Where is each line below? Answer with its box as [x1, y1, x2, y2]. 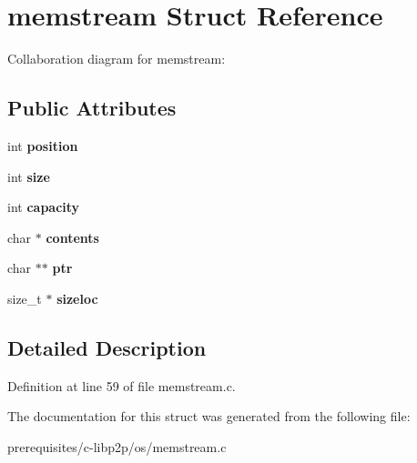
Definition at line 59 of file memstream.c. [7, 376, 236, 395]
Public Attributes [7, 94, 177, 122]
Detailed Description [7, 333, 207, 361]
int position [7, 136, 78, 155]
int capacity [7, 197, 80, 216]
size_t [7, 288, 42, 307]
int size [7, 166, 50, 186]
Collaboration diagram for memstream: [7, 49, 226, 68]
